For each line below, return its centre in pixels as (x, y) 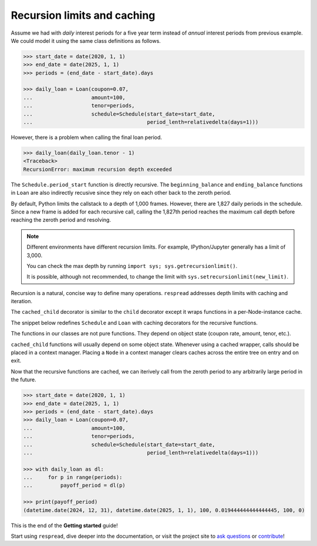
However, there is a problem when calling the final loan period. (87, 137)
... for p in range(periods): (73, 477)
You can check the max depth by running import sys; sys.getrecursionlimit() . (132, 266)
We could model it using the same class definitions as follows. (86, 40)
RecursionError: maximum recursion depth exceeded (98, 169)
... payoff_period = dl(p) (74, 486)
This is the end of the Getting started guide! (64, 525)
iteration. (21, 301)
